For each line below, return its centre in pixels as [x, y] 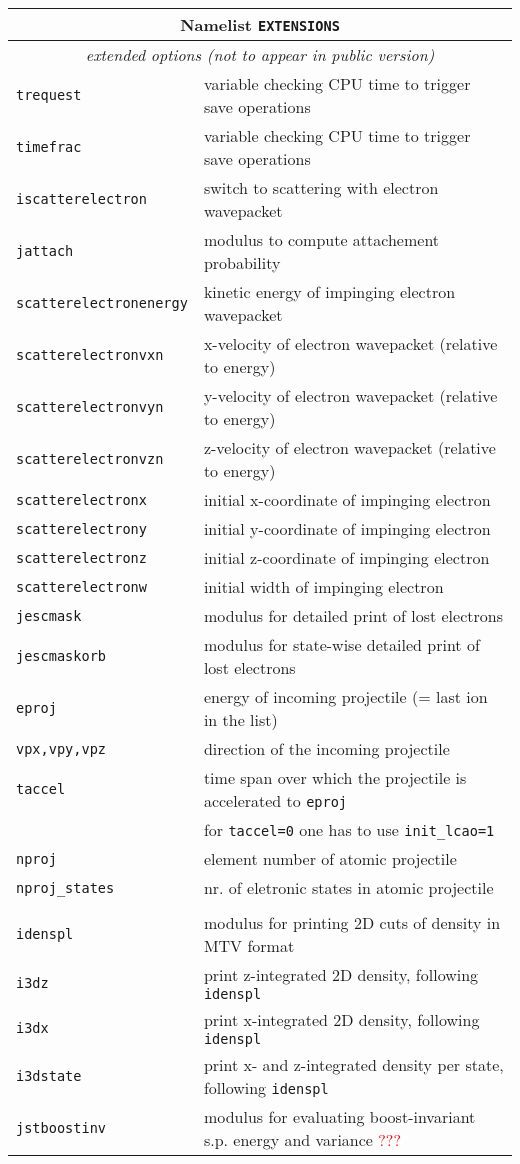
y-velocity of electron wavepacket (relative [350, 395]
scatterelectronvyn [90, 407]
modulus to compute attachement [321, 239]
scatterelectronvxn [90, 355]
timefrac [49, 147]
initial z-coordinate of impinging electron [346, 557]
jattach [45, 251]
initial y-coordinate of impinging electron [347, 528]
